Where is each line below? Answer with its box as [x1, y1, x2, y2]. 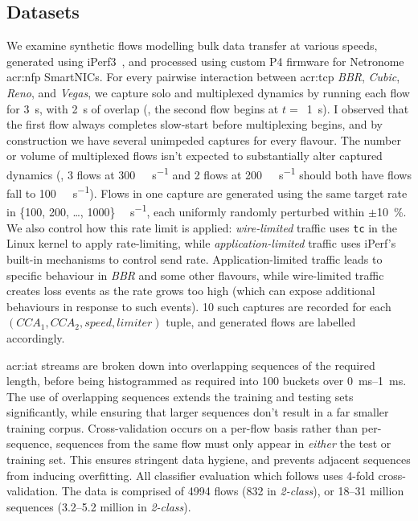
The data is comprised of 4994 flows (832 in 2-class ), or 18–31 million [61, 482, 404, 499]
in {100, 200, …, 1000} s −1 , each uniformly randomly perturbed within [6, 201, 365, 220]
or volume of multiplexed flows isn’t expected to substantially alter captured [6, 147, 383, 164]
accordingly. [6, 329, 65, 346]
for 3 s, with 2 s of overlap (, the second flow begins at [6, 100, 279, 117]
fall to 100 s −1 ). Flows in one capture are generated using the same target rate [6, 183, 408, 201]
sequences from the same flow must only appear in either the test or [55, 435, 391, 452]
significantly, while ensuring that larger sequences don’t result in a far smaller [6, 404, 389, 420]
